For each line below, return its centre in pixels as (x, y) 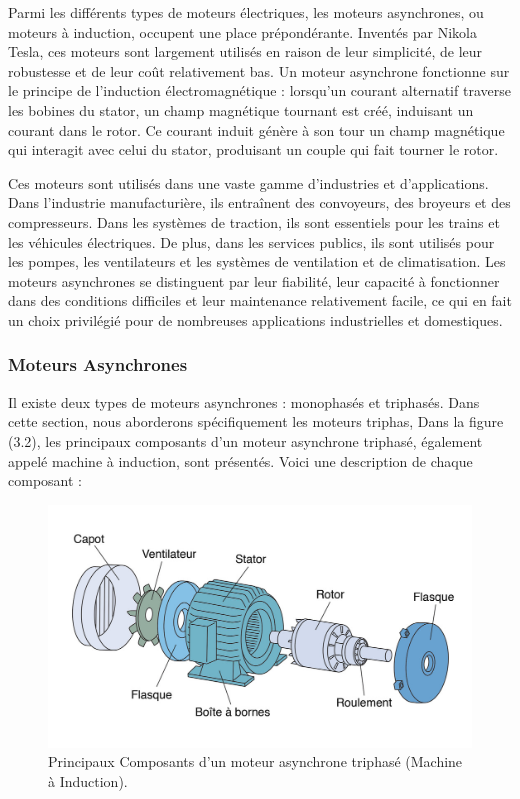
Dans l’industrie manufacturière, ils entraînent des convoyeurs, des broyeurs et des (259, 202)
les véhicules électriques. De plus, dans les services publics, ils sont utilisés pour (251, 241)
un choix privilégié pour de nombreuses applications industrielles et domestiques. (255, 319)
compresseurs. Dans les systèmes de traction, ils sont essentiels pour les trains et (254, 221)
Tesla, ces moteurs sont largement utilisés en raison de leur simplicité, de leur (245, 51)
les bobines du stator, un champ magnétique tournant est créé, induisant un (241, 109)
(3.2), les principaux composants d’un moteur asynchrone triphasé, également (245, 440)
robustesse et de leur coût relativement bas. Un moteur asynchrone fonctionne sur (259, 70)
